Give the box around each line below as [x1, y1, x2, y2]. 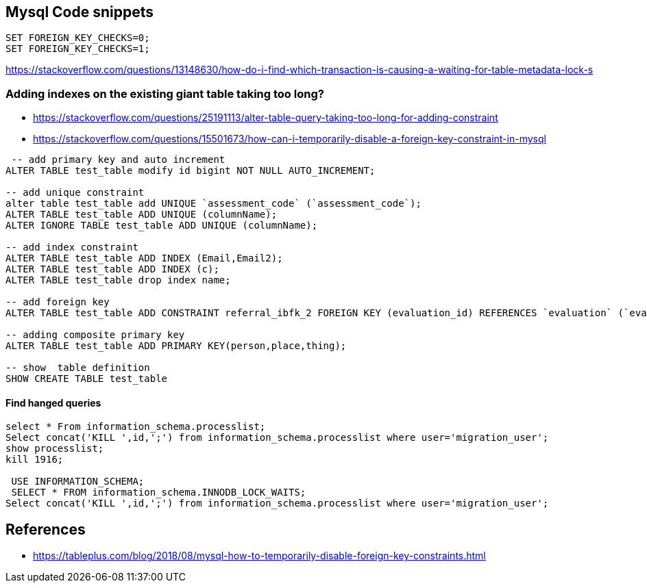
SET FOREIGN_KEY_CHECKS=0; [5, 32, 150, 44]
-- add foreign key [5, 296, 110, 308]
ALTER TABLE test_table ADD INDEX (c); [5, 264, 219, 275]
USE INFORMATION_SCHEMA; [11, 476, 145, 487]
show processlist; [5, 443, 104, 455]
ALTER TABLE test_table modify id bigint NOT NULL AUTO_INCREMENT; [5, 165, 376, 177]
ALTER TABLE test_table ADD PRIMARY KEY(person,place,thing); [5, 340, 347, 352]
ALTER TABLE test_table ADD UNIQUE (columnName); [5, 209, 278, 220]
